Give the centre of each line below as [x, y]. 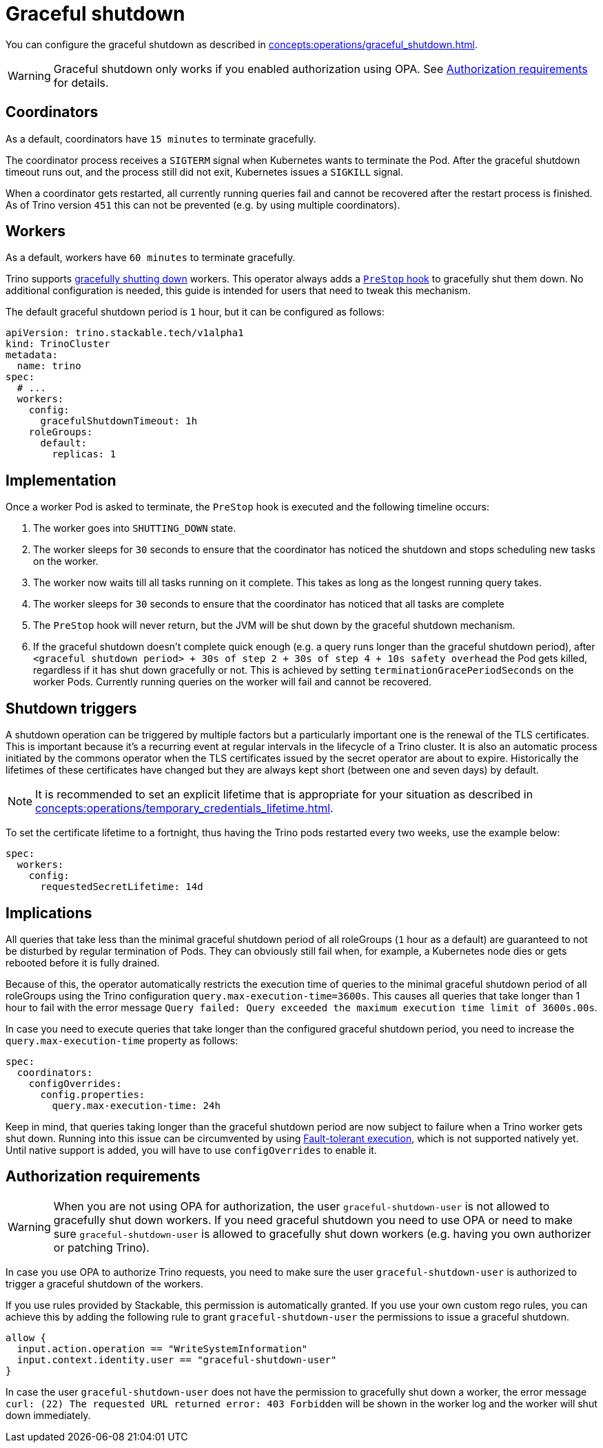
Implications [49, 913]
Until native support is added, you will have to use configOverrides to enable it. [191, 1150]
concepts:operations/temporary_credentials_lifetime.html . [184, 808]
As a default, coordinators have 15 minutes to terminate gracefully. [161, 138]
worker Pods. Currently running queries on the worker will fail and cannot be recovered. [233, 682]
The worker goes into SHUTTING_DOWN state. [135, 528]
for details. [81, 82]
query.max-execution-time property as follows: [122, 1040]
